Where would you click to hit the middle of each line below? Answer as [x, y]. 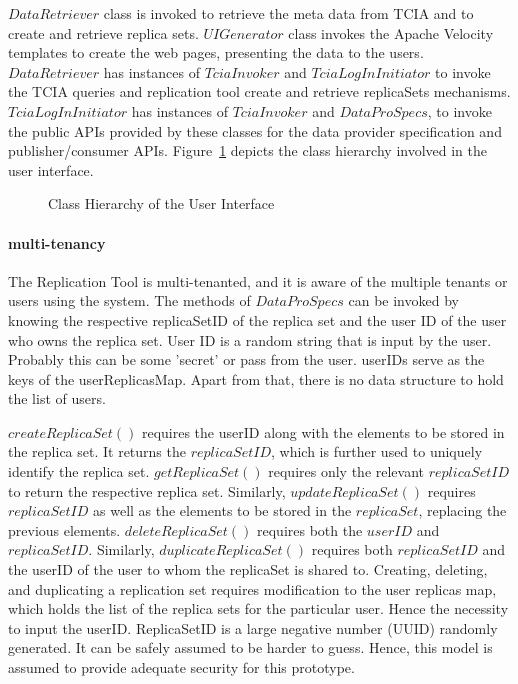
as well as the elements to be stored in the [222, 510]
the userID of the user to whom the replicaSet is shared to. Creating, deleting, [248, 569]
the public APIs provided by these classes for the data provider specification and [255, 130]
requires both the [310, 529]
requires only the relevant [346, 471]
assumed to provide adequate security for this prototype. [181, 667]
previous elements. [64, 529]
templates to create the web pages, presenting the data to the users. [216, 52]
